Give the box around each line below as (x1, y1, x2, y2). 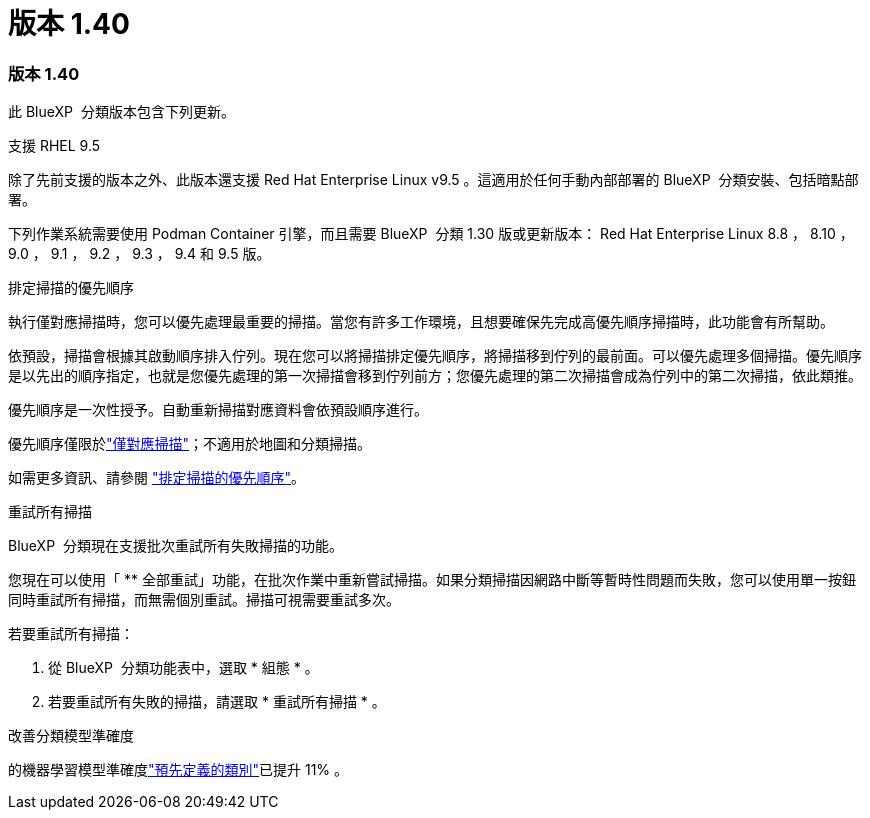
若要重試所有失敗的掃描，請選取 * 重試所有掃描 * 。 (48, 693, 386, 711)
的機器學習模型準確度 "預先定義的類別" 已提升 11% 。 (8, 761, 349, 779)
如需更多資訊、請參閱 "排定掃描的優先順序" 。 (8, 469, 305, 487)
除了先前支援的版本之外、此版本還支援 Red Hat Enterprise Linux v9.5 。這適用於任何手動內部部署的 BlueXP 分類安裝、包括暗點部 (8, 171, 859, 189)
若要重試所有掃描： (8, 625, 134, 643)
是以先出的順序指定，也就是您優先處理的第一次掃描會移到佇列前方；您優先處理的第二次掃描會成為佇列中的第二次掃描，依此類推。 (8, 367, 862, 385)
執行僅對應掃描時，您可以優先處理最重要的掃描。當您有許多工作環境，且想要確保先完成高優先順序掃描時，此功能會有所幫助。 (8, 313, 834, 331)
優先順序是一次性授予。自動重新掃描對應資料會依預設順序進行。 (8, 401, 428, 419)
